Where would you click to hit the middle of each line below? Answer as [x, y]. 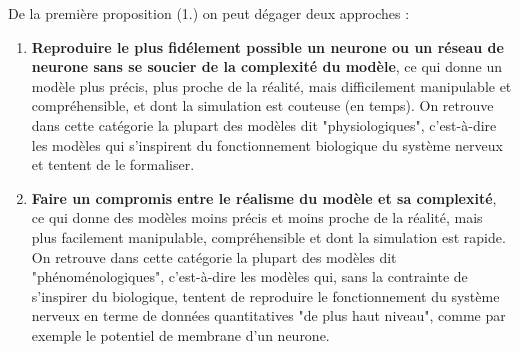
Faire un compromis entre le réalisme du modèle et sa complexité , [264, 197]
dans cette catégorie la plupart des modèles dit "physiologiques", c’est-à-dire [264, 124]
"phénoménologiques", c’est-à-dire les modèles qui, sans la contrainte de [249, 276]
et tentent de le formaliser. [113, 164]
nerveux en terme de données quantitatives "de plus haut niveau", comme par [268, 315]
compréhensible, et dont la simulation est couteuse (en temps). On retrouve [262, 105]
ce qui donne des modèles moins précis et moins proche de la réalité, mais [257, 217]
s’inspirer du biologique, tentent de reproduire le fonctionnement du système [265, 295]
